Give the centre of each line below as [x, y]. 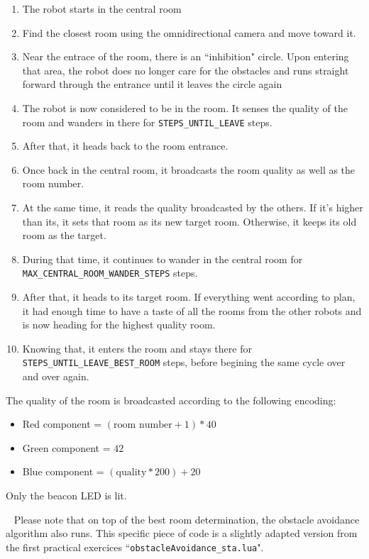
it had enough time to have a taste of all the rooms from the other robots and [192, 310]
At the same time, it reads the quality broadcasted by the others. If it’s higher [193, 207]
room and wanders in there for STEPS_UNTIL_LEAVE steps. [147, 122]
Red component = [62, 424]
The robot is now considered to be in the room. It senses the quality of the [185, 107]
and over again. [56, 376]
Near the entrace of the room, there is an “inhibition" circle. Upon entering [186, 56]
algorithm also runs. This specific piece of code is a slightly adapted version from [182, 533]
